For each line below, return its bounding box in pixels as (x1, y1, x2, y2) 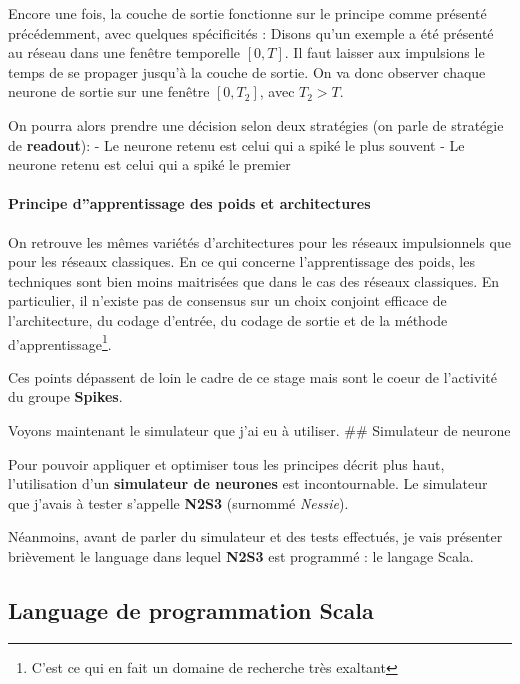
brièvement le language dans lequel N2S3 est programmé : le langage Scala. (8, 545, 474, 566)
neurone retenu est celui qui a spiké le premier (8, 154, 291, 175)
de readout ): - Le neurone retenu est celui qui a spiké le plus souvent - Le (8, 134, 465, 155)
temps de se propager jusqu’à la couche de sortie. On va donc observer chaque (8, 61, 486, 82)
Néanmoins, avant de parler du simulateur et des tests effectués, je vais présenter (8, 526, 503, 547)
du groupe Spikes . (8, 386, 123, 407)
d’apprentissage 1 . (8, 330, 112, 354)
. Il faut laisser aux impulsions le (284, 42, 485, 63)
